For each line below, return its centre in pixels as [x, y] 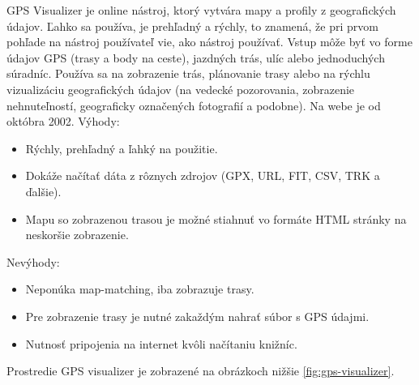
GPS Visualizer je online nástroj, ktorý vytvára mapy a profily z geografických [201, 10]
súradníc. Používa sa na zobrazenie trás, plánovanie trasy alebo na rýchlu [188, 73]
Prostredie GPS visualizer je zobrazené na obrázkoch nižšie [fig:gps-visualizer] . [201, 371]
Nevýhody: [33, 261]
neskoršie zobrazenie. [77, 235]
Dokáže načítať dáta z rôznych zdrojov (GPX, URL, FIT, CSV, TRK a [203, 175]
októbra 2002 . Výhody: [63, 121]
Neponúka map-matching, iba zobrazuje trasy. [140, 289]
